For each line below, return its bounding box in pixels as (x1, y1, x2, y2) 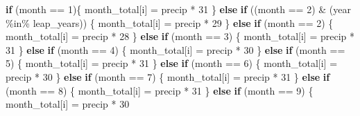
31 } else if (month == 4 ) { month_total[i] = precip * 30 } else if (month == (6, 42, 345, 57)
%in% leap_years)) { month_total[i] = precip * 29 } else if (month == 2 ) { (6, 15, 334, 30)
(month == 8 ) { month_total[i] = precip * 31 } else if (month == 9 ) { (6, 83, 314, 97)
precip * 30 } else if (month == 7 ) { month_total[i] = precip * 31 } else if (6, 69, 330, 84)
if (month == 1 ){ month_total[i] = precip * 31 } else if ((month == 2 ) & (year (6, 2, 351, 16)
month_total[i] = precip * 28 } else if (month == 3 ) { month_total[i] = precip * (6, 29, 355, 43)
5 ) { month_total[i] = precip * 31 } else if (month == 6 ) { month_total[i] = (6, 56, 338, 70)
